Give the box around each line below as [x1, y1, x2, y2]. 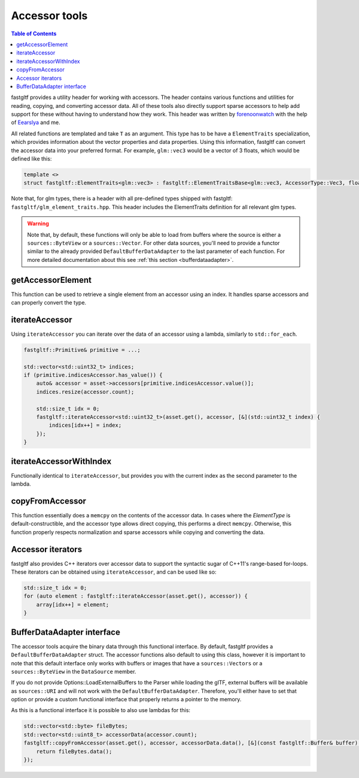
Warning [27, 220, 49, 227]
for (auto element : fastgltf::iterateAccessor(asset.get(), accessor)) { [23, 593, 248, 599]
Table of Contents [11, 30, 57, 37]
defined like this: [11, 155, 52, 162]
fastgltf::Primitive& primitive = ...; [23, 346, 141, 353]
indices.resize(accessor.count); [36, 388, 135, 395]
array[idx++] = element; [36, 601, 109, 608]
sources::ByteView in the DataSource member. [11, 668, 136, 675]
